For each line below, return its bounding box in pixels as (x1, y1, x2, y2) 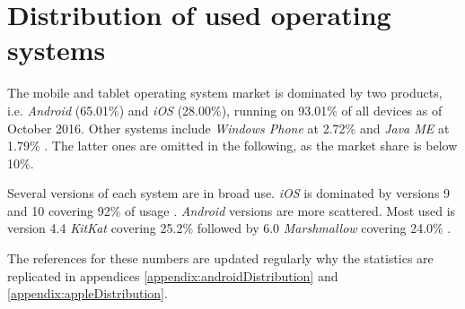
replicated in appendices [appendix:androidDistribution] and (7, 266, 338, 285)
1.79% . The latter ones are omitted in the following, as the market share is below (7, 136, 458, 155)
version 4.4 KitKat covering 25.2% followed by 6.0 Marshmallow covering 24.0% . (7, 219, 452, 237)
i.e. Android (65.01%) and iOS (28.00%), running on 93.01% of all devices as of (7, 100, 443, 119)
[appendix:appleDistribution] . (7, 284, 168, 303)
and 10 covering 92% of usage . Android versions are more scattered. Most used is (7, 201, 456, 219)
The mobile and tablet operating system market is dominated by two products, (7, 83, 443, 102)
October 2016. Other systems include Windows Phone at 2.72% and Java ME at (7, 118, 450, 137)
